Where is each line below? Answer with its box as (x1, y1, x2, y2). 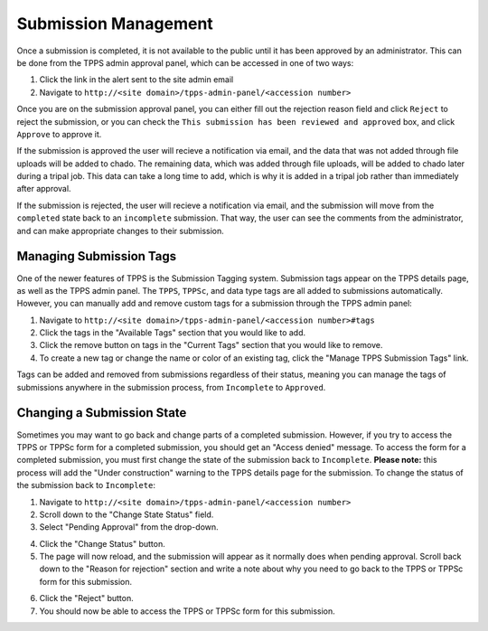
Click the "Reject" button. (39, 593, 135, 604)
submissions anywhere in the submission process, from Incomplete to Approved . (16, 381, 326, 392)
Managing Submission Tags (16, 249, 177, 264)
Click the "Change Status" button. (39, 538, 166, 549)
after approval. (16, 184, 71, 194)
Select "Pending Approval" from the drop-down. (39, 522, 219, 532)
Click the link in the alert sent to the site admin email (39, 74, 234, 85)
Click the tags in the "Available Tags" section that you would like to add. (39, 327, 306, 338)
